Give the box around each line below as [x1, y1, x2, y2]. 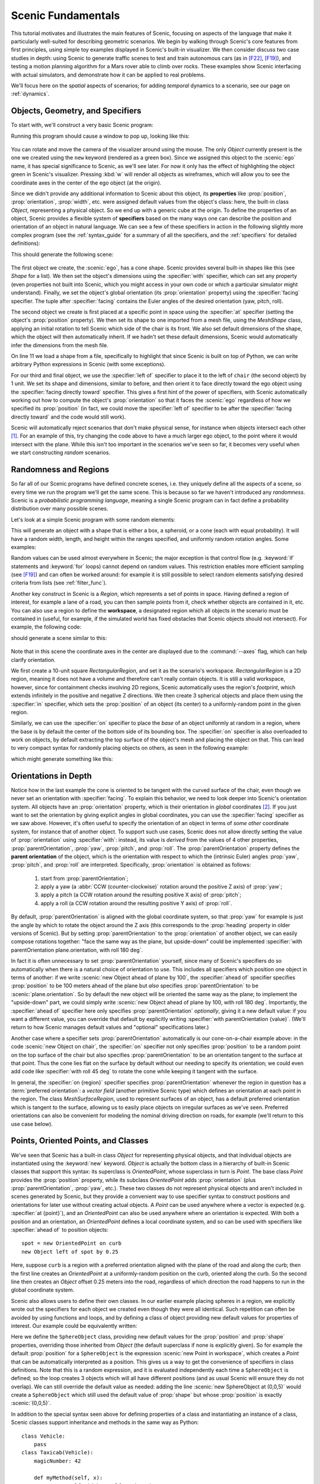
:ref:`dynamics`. [11, 90, 50, 97]
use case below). [11, 1120, 53, 1127]
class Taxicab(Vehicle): [21, 1449, 94, 1456]
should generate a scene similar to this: [11, 634, 107, 641]
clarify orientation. [11, 656, 56, 663]
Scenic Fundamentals [11, 9, 120, 22]
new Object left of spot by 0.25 [21, 1248, 119, 1255]
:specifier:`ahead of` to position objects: [11, 1226, 109, 1234]
